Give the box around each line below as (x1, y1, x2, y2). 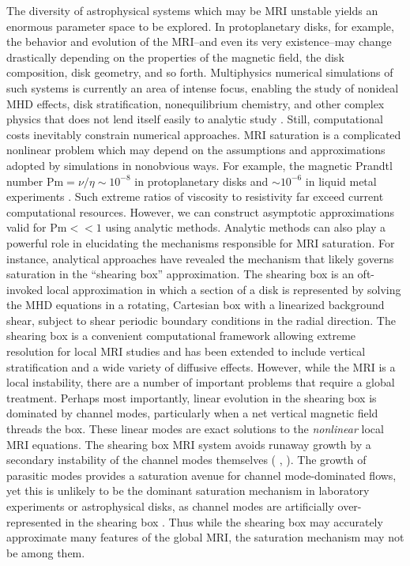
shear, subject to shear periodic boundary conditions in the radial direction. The (6, 311, 396, 328)
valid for (6, 219, 47, 236)
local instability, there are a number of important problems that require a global (6, 374, 395, 391)
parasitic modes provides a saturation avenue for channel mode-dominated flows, (6, 466, 397, 483)
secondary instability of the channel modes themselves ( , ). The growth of (6, 451, 367, 468)
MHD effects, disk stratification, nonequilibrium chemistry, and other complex (6, 95, 385, 111)
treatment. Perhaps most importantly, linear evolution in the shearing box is (6, 389, 377, 406)
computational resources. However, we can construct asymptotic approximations (6, 203, 394, 220)
